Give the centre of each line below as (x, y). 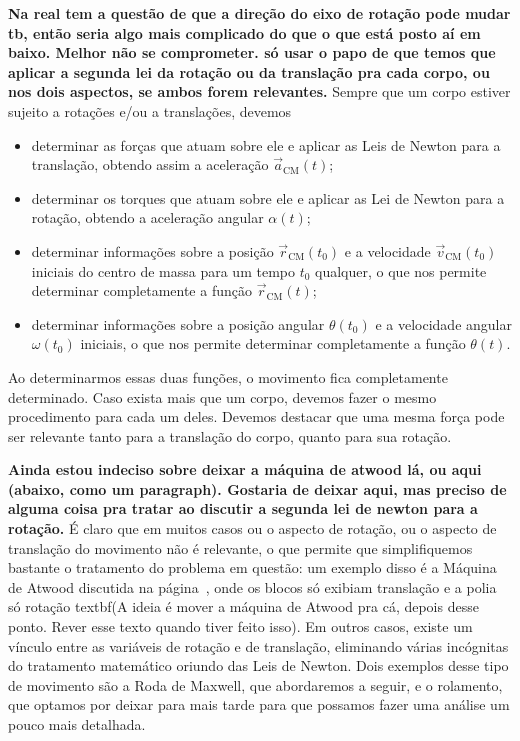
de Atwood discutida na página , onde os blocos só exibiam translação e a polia (252, 586)
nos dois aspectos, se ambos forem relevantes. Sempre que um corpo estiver (259, 91)
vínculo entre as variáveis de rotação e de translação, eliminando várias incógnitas (258, 645)
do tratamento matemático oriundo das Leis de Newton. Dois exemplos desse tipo (258, 665)
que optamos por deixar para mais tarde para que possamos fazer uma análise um (259, 704)
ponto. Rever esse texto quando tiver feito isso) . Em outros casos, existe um (240, 626)
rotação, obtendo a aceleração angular (147, 217)
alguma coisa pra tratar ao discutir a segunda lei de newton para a (243, 508)
